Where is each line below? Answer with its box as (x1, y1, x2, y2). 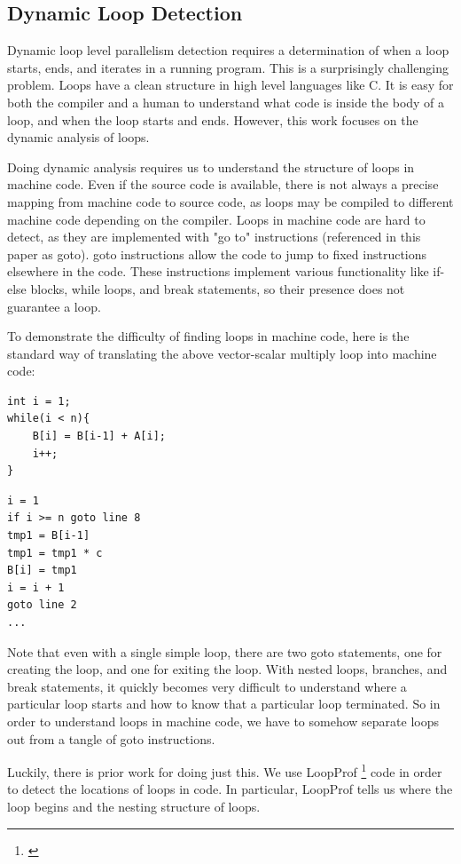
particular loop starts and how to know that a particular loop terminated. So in (7, 694, 441, 713)
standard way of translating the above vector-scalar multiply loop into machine (7, 344, 437, 362)
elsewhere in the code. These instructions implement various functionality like (7, 262, 429, 281)
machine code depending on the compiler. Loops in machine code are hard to (7, 210, 426, 228)
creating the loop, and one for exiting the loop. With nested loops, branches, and (7, 660, 448, 678)
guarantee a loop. (7, 297, 101, 315)
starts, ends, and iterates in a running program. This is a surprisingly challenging (7, 58, 449, 76)
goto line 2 (7, 598, 77, 612)
